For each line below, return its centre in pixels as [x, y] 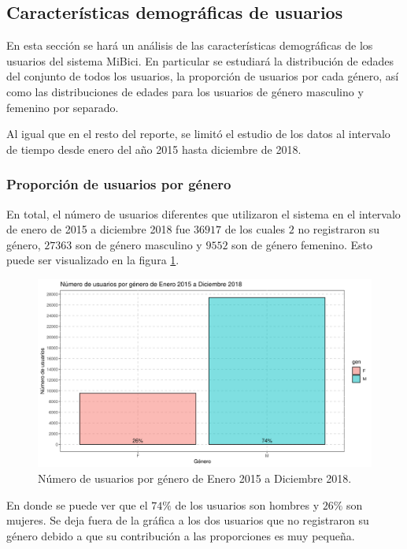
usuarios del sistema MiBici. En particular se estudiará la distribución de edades [200, 60]
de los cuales [255, 229]
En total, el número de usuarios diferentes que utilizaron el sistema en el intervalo [203, 213]
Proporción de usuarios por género [119, 184]
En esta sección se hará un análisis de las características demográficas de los [190, 45]
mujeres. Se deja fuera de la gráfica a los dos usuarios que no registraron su [188, 520]
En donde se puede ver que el [77, 504]
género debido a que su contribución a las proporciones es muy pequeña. [181, 535]
